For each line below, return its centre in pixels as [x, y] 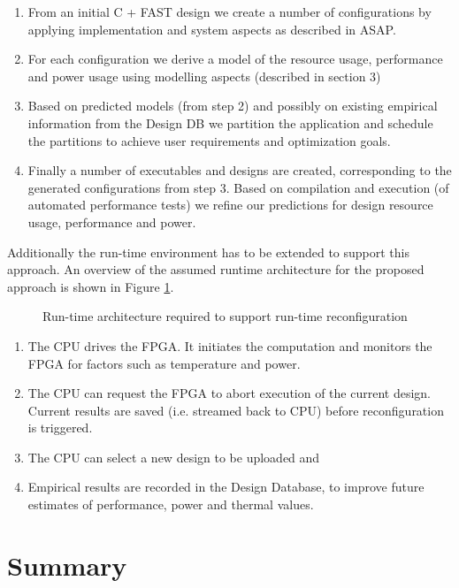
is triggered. [60, 428]
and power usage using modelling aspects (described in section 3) [204, 76]
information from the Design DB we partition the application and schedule [230, 122]
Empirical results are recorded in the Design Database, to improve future [226, 487]
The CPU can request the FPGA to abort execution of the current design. [229, 393]
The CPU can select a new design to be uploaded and [174, 457]
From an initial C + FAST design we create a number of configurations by [229, 11]
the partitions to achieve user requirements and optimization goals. [209, 140]
